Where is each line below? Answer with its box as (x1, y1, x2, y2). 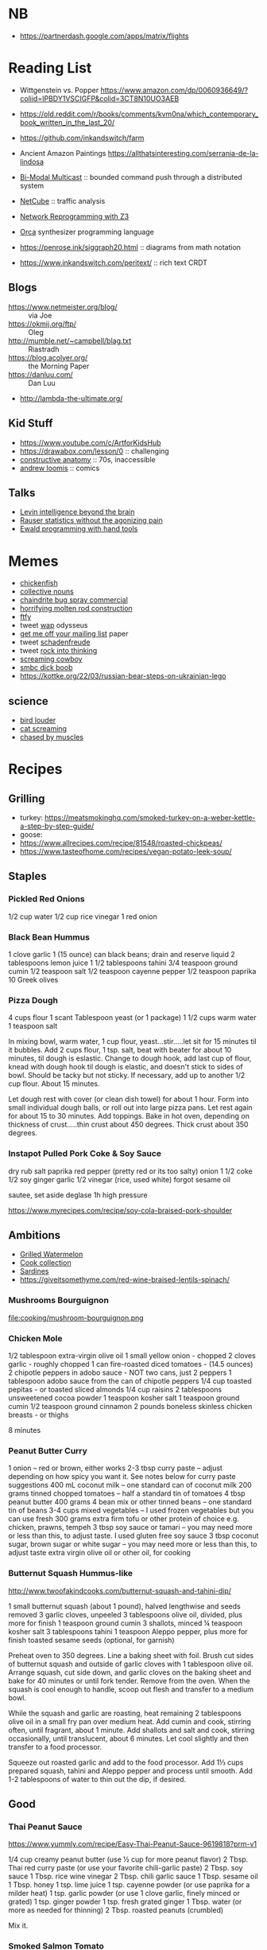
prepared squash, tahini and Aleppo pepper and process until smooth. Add (8, 1765, 253, 1775)
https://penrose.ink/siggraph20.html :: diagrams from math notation (19, 242, 241, 251)
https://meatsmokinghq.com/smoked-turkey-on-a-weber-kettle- (44, 813, 256, 823)
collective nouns (19, 586, 74, 597)
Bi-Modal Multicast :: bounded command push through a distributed (19, 172, 242, 181)
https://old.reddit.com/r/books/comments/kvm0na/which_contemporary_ (19, 109, 259, 119)
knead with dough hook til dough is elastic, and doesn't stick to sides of (8, 1062, 244, 1072)
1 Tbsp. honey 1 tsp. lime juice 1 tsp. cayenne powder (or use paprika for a (8, 1880, 250, 1890)
